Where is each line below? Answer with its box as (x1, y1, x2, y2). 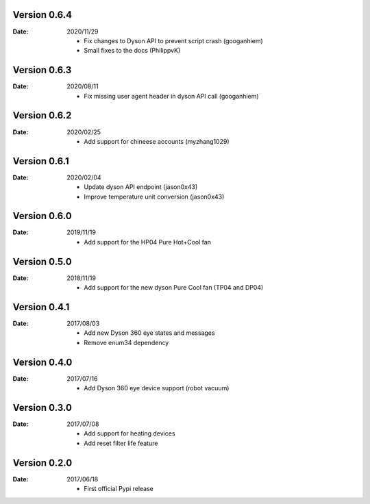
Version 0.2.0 (12, 457, 73, 468)
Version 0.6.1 (12, 155, 69, 167)
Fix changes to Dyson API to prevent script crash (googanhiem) (84, 36, 263, 45)
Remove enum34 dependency (84, 338, 169, 346)
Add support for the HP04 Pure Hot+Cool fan (84, 238, 212, 246)
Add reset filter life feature (84, 439, 158, 447)
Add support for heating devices (84, 429, 175, 438)
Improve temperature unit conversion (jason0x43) (84, 192, 225, 201)
